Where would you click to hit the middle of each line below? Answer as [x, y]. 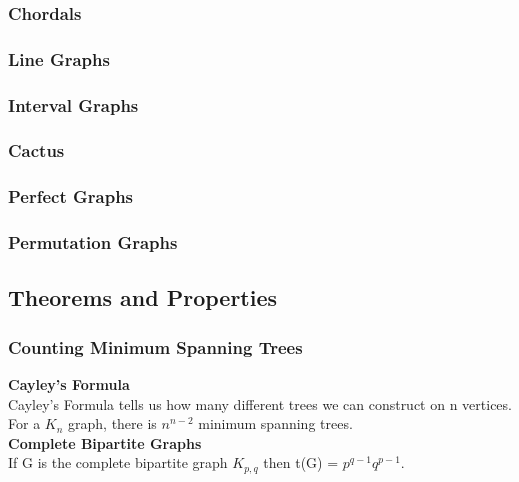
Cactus [36, 150]
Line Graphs [59, 58]
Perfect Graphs [71, 196]
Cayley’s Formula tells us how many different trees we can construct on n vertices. [260, 403]
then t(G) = [301, 462]
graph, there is [112, 423]
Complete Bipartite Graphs [105, 442]
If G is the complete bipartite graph [118, 462]
